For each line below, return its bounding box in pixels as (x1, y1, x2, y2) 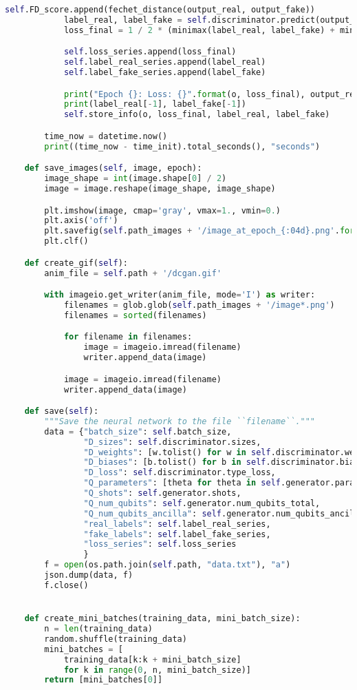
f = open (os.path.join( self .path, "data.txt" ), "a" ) (44, 560, 291, 570)
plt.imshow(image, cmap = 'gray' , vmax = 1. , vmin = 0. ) (44, 205, 281, 216)
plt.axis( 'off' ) (44, 216, 118, 226)
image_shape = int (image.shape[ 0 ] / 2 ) (44, 174, 227, 184)
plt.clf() (44, 236, 89, 247)
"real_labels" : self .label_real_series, (83, 519, 271, 529)
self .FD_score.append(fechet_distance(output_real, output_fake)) (5, 5, 316, 14)
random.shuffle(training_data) (44, 634, 187, 644)
